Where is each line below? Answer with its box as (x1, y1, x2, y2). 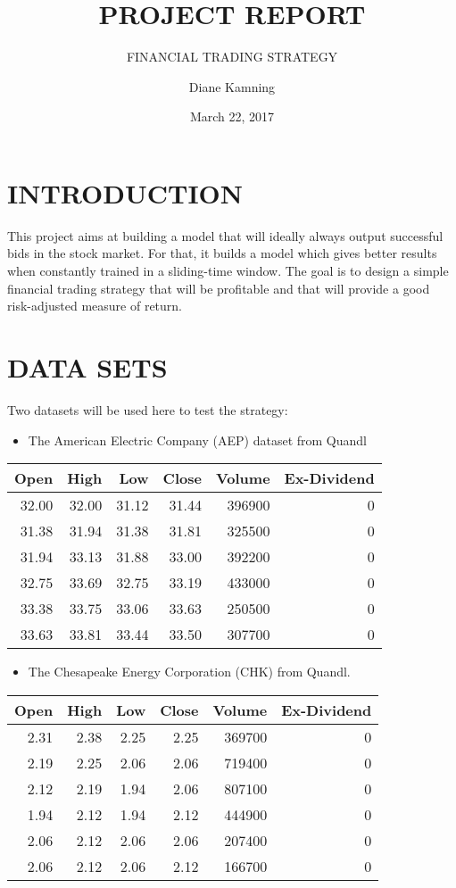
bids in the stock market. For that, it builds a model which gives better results (7, 244, 437, 262)
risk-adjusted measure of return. (7, 296, 183, 315)
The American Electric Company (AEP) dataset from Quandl (28, 430, 367, 449)
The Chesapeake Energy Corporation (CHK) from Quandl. (28, 662, 351, 681)
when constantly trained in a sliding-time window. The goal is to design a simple (7, 261, 449, 280)
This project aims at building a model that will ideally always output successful (7, 226, 444, 245)
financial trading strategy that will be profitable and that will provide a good (7, 278, 430, 297)
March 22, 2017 (189, 107, 275, 126)
